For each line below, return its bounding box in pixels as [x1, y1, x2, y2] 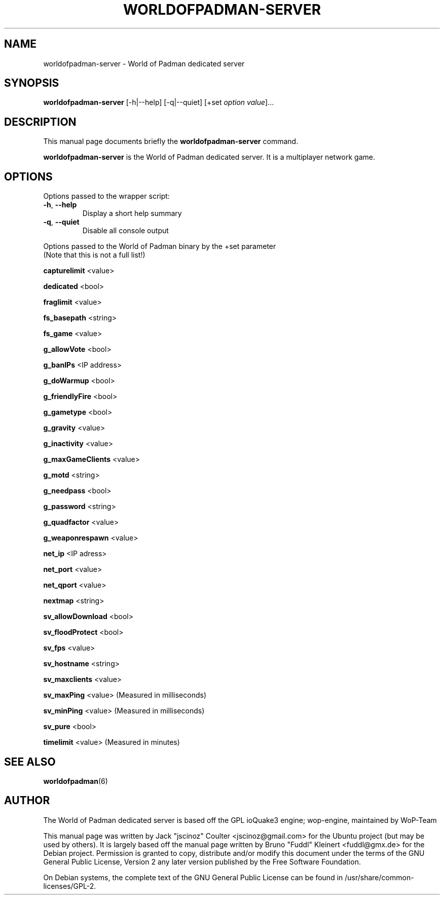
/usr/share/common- [345, 873, 414, 882]
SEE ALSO [4, 755, 56, 768]
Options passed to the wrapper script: [43, 192, 170, 201]
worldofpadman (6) [43, 776, 108, 785]
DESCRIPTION [4, 115, 77, 128]
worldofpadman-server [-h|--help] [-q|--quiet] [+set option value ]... [43, 98, 274, 107]
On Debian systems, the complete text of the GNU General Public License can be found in [43, 873, 343, 882]
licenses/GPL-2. [43, 881, 96, 890]
